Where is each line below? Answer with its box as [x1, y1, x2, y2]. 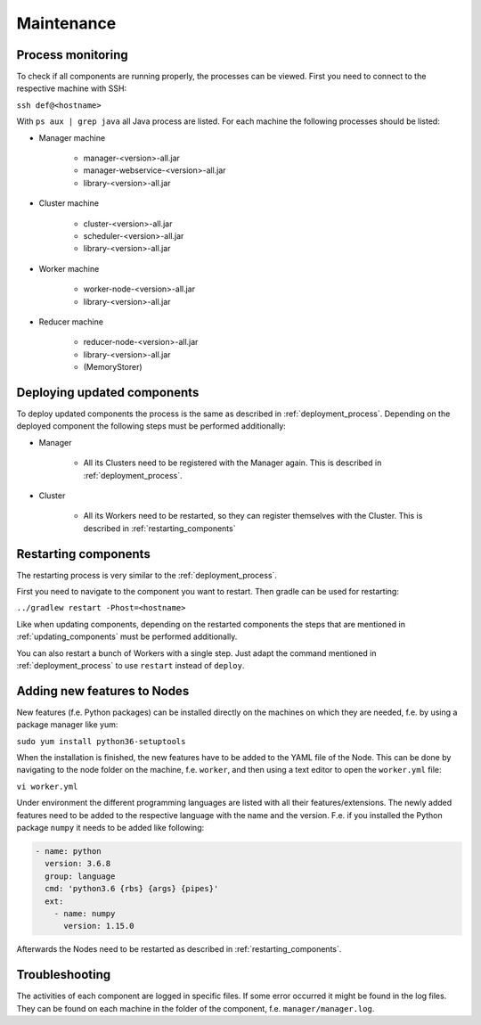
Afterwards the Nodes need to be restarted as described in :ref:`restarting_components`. [16, 944, 342, 955]
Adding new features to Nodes [16, 683, 190, 699]
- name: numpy [53, 908, 116, 918]
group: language [45, 871, 116, 881]
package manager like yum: [16, 719, 118, 730]
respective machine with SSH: [16, 83, 127, 94]
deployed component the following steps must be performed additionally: [16, 421, 287, 431]
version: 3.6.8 [45, 858, 111, 869]
